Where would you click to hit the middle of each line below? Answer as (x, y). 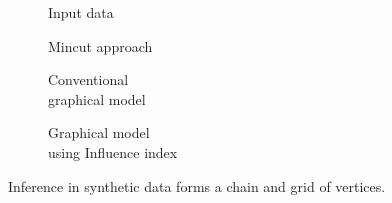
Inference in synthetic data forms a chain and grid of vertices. (197, 185)
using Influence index (113, 151)
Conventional (88, 79)
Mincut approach (100, 45)
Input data (81, 12)
